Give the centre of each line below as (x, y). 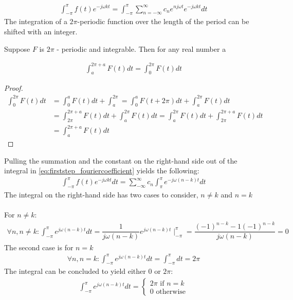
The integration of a (36, 21)
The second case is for (39, 247)
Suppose (17, 48)
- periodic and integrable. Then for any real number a (141, 48)
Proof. (14, 88)
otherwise (171, 292)
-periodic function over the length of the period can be (163, 21)
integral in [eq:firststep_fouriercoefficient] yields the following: (102, 171)
